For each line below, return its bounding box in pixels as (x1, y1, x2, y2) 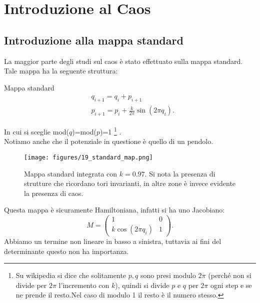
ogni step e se (210, 279, 252, 290)
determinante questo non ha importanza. (4, 245, 129, 256)
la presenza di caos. (24, 187, 83, 198)
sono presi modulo (140, 270, 196, 280)
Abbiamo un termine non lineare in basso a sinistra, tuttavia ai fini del (4, 236, 221, 246)
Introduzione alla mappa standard (4, 32, 183, 47)
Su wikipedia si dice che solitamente (15, 270, 126, 280)
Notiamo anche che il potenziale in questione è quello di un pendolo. (4, 136, 213, 146)
